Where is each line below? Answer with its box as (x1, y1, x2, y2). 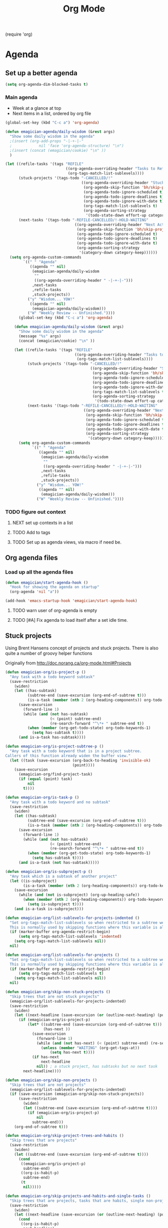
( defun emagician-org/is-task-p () (5, 795, 79, 800)
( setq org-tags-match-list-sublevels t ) (18, 971, 104, 976)
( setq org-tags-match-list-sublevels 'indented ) (18, 934, 122, 939)
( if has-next (31, 1055, 59, 1060)
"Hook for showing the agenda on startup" (9, 585, 99, 590)
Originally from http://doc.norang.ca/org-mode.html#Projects (5, 660, 131, 666)
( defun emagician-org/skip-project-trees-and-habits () (5, 1133, 124, 1138)
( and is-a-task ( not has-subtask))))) (18, 860, 99, 865)
